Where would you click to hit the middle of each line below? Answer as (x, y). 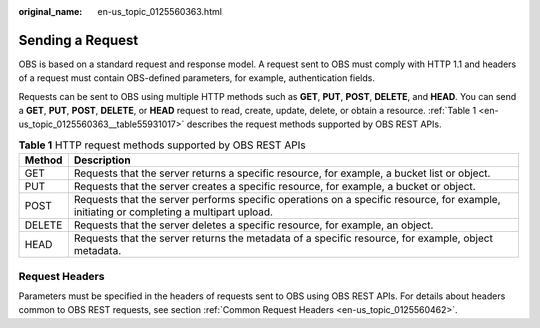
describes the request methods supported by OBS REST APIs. (314, 124)
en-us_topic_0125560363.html (159, 11)
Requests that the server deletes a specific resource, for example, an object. (253, 225)
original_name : (50, 11)
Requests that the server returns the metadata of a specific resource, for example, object (283, 238)
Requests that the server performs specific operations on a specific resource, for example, (287, 200)
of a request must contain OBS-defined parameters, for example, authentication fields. (196, 78)
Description (102, 160)
